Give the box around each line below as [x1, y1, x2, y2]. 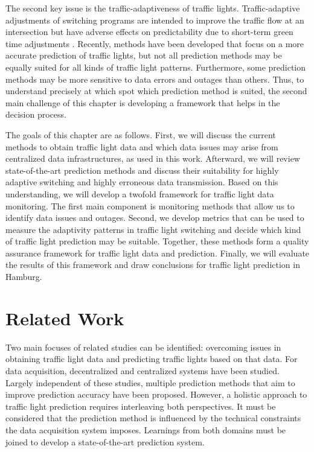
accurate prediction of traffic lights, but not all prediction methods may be [5, 49, 282, 62]
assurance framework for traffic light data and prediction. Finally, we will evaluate [5, 246, 310, 259]
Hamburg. [5, 270, 42, 283]
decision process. [5, 108, 66, 121]
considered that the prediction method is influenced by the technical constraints [5, 412, 301, 424]
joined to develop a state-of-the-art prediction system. [5, 435, 205, 448]
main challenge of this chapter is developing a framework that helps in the [5, 96, 280, 109]
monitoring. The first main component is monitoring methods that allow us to [5, 199, 295, 212]
